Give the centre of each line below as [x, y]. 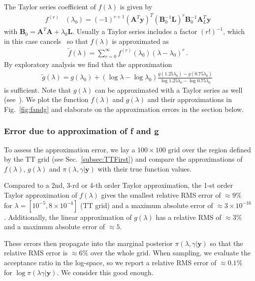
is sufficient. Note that [38, 89]
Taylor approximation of [41, 194]
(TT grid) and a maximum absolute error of [147, 205]
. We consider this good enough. [105, 272]
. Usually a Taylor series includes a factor [135, 31]
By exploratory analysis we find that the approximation [88, 64]
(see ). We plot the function [46, 99]
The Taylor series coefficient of [50, 6]
